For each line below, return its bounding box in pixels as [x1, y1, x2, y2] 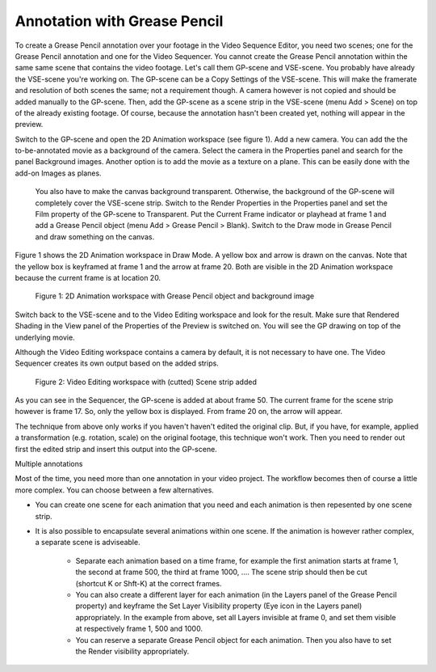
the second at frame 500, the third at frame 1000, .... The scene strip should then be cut [75, 567, 367, 577]
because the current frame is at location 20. [15, 273, 161, 282]
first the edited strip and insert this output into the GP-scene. [15, 444, 217, 454]
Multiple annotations [15, 459, 83, 469]
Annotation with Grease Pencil [15, 12, 224, 30]
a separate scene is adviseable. [35, 538, 140, 547]
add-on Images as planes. [15, 168, 102, 178]
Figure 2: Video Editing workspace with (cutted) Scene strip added [35, 377, 258, 387]
